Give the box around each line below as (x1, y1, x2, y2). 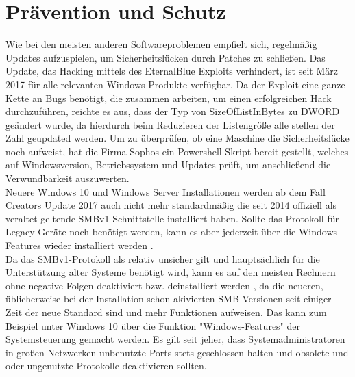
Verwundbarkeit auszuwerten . (5, 171, 130, 185)
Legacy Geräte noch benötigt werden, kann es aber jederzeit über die (5, 224, 296, 239)
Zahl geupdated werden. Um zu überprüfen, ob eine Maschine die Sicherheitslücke (5, 131, 350, 145)
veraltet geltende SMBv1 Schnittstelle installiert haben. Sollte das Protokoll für (5, 211, 339, 225)
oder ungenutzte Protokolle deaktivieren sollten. (5, 359, 207, 373)
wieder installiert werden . (44, 238, 154, 252)
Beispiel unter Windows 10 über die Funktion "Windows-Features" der (5, 318, 300, 333)
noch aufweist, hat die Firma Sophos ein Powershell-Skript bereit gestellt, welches (5, 144, 349, 158)
